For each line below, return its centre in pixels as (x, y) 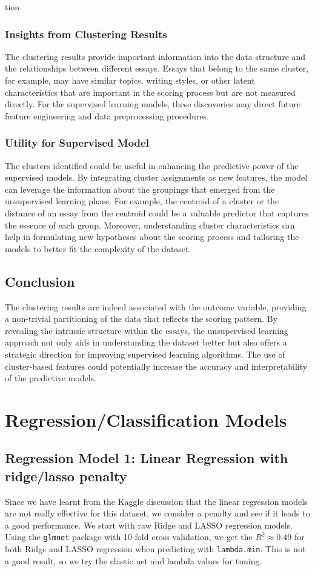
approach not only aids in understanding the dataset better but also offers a (146, 342)
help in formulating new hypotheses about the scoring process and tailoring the (152, 237)
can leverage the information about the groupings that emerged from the (140, 189)
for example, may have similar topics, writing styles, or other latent (130, 80)
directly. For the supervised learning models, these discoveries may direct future (153, 104)
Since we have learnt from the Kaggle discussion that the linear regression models (156, 501)
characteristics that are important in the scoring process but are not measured (150, 92)
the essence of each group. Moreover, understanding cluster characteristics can (150, 225)
